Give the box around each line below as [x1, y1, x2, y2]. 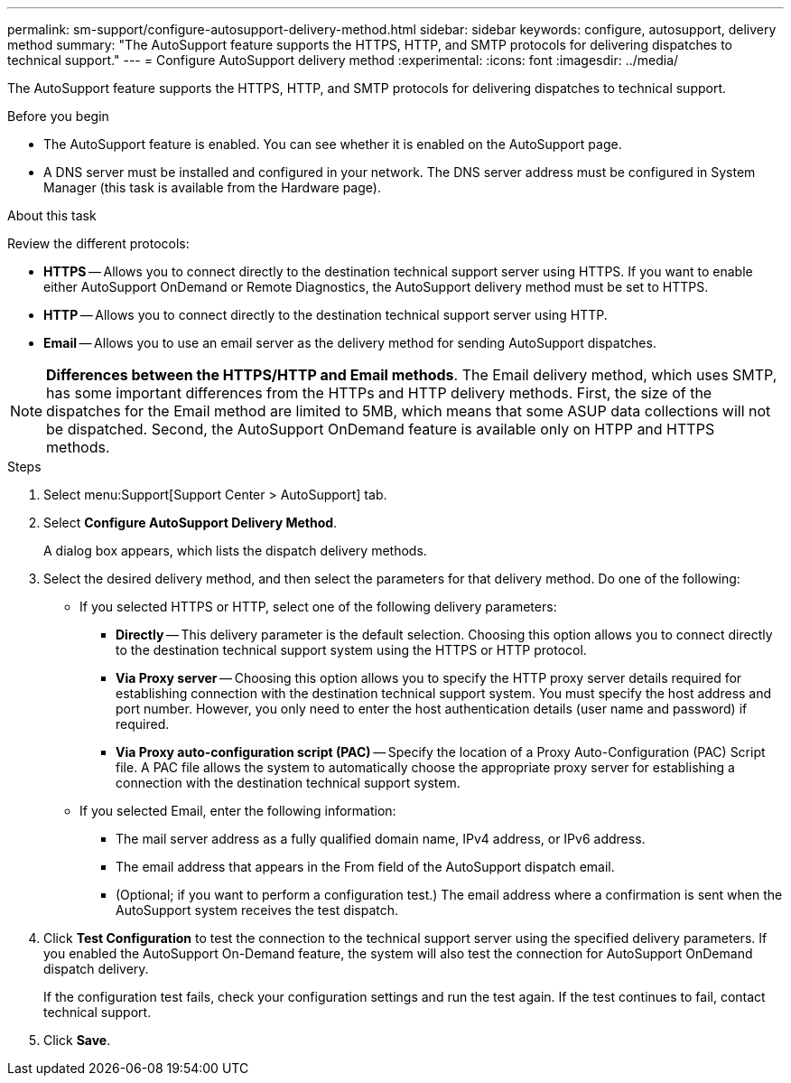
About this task [7, 208, 97, 223]
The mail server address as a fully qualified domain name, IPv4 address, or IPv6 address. [116, 831, 646, 846]
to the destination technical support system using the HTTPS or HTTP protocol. [116, 642, 587, 658]
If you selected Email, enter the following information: [79, 803, 396, 818]
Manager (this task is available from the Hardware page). [43, 180, 381, 195]
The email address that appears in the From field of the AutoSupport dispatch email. [116, 859, 615, 874]
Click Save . [43, 1032, 111, 1048]
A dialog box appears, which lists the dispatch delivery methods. [43, 543, 427, 558]
